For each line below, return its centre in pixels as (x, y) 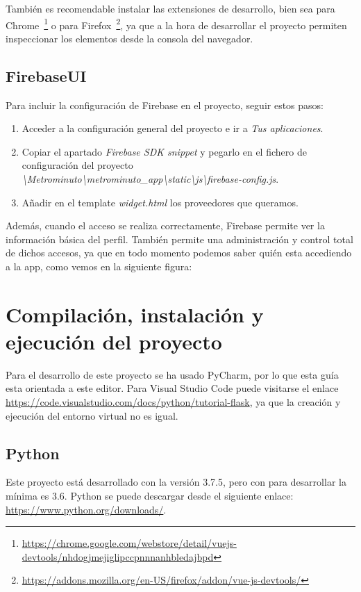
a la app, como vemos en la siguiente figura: (99, 266)
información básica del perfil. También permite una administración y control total (179, 239)
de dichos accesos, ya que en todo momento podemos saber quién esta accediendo (179, 253)
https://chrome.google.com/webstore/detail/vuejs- (129, 543)
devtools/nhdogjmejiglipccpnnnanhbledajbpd (118, 556)
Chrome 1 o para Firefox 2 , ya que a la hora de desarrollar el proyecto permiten (176, 24)
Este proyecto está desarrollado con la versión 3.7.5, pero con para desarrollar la (176, 482)
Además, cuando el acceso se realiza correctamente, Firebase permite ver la (165, 225)
